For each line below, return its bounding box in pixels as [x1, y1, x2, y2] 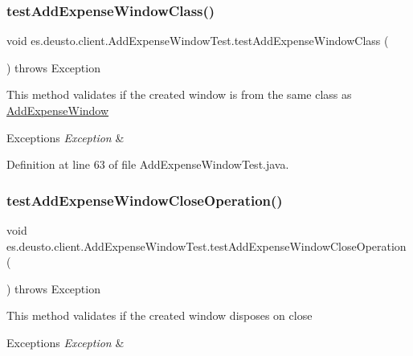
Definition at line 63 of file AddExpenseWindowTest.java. [6, 156, 289, 173]
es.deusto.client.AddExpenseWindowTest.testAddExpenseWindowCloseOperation [6, 237, 407, 254]
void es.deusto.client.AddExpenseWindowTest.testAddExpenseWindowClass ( [6, 32, 389, 49]
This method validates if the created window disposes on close [6, 307, 313, 324]
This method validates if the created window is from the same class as [6, 86, 352, 103]
